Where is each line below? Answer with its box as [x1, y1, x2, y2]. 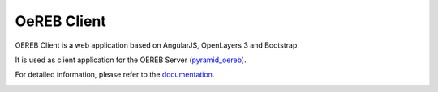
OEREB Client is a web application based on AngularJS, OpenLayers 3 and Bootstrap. [15, 40, 300, 50]
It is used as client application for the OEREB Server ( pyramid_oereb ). [15, 55, 247, 65]
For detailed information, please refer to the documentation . [15, 69, 215, 80]
